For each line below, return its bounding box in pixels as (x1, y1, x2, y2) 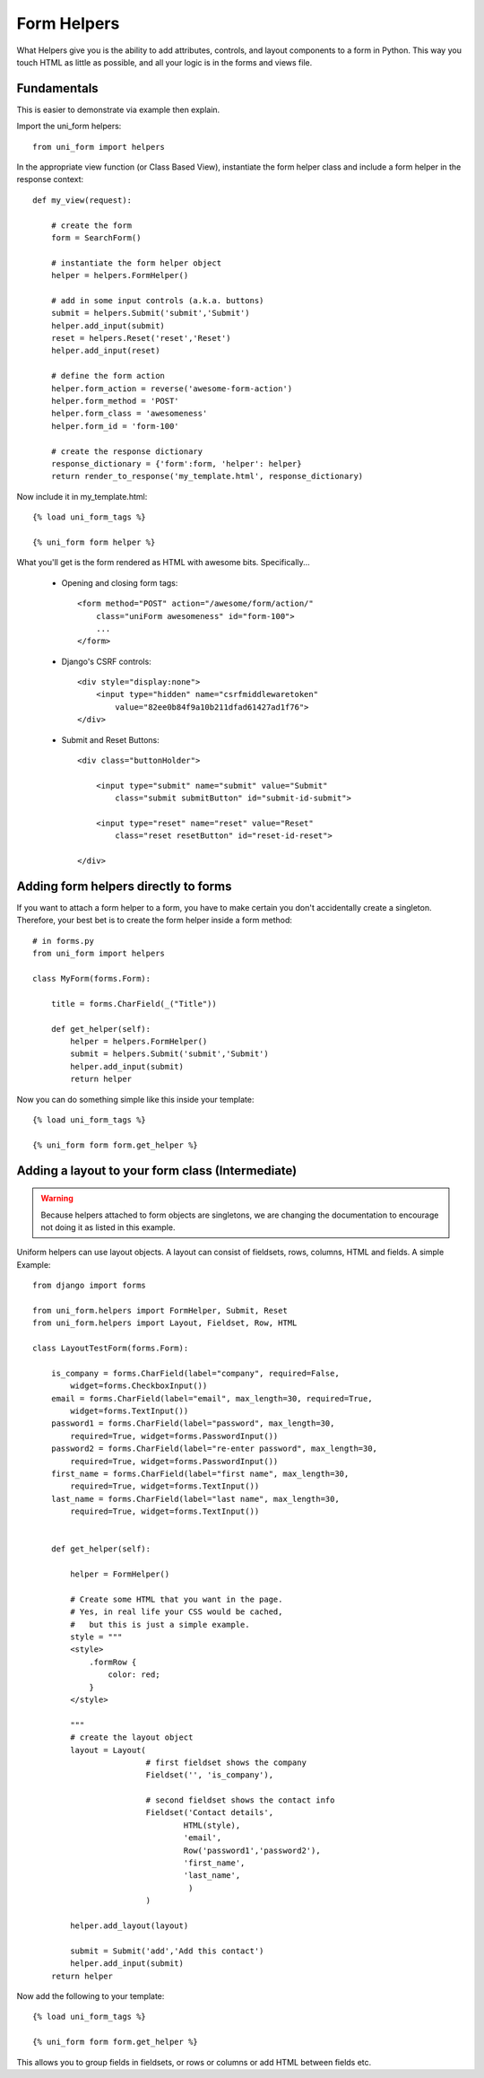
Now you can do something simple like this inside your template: (16, 1094, 255, 1104)
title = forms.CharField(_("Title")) (50, 999, 217, 1008)
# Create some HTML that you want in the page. (70, 1593, 283, 1604)
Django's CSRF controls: (61, 656, 151, 667)
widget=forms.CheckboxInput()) (70, 1381, 208, 1391)
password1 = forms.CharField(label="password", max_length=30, (50, 1419, 335, 1428)
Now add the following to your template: (16, 1990, 165, 2001)
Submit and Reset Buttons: (61, 734, 160, 745)
